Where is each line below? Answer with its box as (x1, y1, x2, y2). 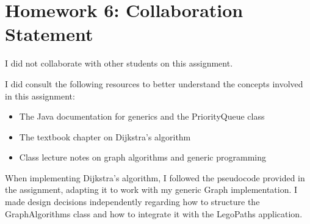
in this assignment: (5, 89, 75, 102)
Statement (5, 21, 93, 46)
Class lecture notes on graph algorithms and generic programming (19, 151, 267, 164)
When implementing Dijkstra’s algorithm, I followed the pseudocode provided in (5, 171, 305, 184)
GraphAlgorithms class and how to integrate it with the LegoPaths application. (5, 207, 303, 220)
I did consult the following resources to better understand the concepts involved (5, 77, 303, 90)
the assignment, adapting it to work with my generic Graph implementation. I (5, 183, 298, 196)
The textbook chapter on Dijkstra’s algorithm (19, 130, 191, 143)
